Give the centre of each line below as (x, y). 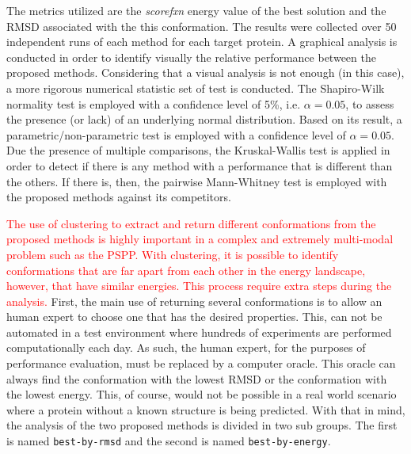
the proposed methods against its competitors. (119, 197)
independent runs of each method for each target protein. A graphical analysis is (202, 42)
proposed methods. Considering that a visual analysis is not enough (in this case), (205, 72)
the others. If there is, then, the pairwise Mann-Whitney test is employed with (197, 181)
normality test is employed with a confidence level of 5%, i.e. (154, 103)
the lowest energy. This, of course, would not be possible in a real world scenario (202, 394)
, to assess (370, 103)
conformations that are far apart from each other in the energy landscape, (186, 270)
